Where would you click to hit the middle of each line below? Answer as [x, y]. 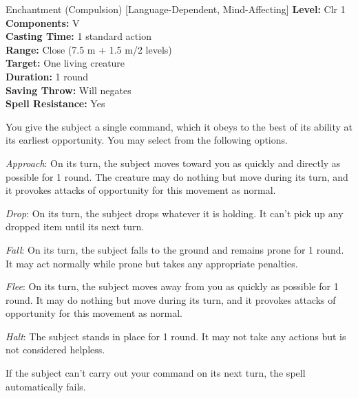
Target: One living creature [65, 63]
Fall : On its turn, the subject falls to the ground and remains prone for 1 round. [175, 249]
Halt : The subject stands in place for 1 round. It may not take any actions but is [176, 336]
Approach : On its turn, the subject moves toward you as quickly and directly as [173, 163]
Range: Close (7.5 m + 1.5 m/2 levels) [89, 49]
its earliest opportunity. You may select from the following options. [147, 140]
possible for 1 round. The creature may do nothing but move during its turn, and [177, 176]
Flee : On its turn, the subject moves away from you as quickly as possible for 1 [172, 286]
